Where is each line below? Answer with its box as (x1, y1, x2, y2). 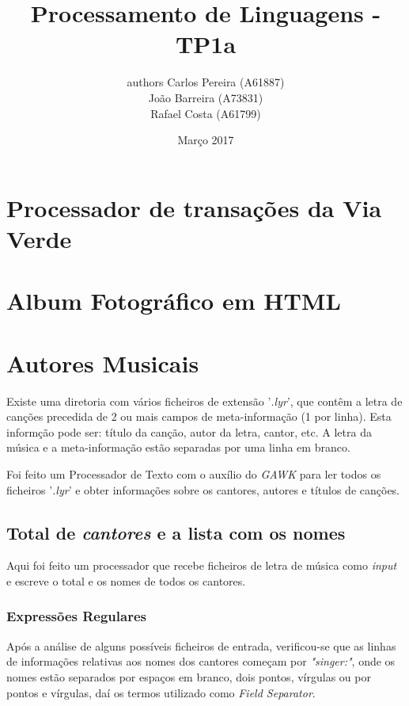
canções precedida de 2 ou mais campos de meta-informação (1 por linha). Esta (6, 408, 392, 425)
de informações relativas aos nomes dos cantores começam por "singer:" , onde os (6, 653, 396, 670)
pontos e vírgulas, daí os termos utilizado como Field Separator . (6, 684, 316, 700)
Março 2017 (177, 132, 234, 148)
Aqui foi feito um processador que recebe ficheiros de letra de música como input (6, 557, 397, 574)
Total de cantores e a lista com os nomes (6, 520, 346, 544)
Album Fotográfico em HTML (6, 284, 341, 317)
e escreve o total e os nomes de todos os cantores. (6, 572, 246, 589)
